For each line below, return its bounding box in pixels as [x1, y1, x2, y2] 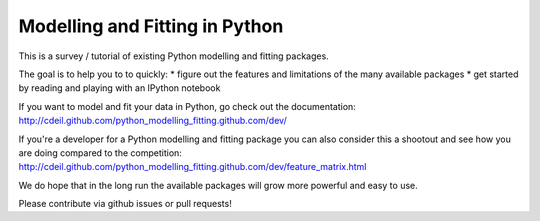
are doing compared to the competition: [18, 146, 182, 159]
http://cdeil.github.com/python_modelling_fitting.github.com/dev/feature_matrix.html [18, 161, 367, 173]
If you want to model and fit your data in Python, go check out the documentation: [18, 100, 357, 112]
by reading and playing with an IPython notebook [18, 82, 221, 94]
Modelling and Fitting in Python [18, 15, 284, 37]
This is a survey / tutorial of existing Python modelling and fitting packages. [18, 50, 329, 62]
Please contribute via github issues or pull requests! [18, 198, 232, 210]
